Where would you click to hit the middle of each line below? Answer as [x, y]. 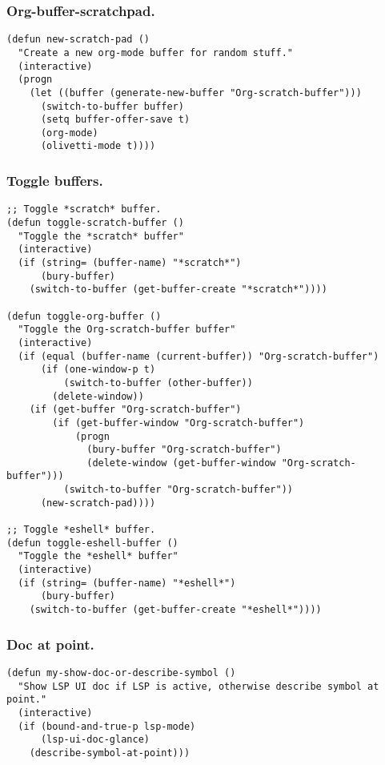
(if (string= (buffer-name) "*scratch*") [130, 262]
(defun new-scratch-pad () [78, 40]
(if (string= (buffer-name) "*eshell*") [127, 583]
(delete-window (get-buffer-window [181, 463]
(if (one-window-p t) [98, 370]
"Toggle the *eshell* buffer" [98, 556]
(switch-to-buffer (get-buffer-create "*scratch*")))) [178, 290]
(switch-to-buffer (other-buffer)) [158, 382]
